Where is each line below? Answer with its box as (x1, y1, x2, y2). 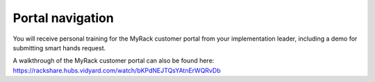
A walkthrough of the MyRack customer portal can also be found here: (12, 57, 215, 65)
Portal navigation (12, 10, 114, 25)
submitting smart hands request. (12, 43, 106, 52)
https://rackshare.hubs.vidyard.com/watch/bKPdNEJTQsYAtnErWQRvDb (12, 66, 222, 74)
